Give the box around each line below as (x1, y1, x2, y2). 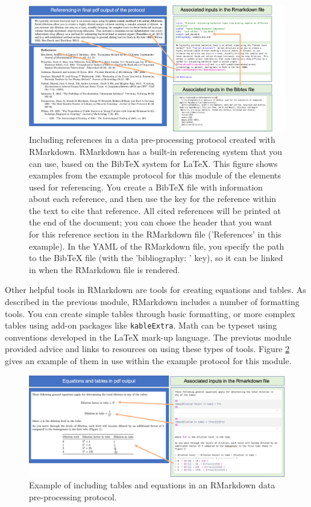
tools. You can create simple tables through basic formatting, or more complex (5, 307, 295, 320)
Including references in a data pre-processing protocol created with (29, 133, 275, 146)
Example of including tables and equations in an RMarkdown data (29, 479, 275, 491)
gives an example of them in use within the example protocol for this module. (5, 354, 292, 367)
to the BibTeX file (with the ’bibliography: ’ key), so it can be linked (29, 251, 283, 264)
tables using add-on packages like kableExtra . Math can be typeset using (5, 319, 277, 332)
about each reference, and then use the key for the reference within (29, 192, 277, 205)
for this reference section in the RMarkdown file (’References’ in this (29, 228, 281, 241)
